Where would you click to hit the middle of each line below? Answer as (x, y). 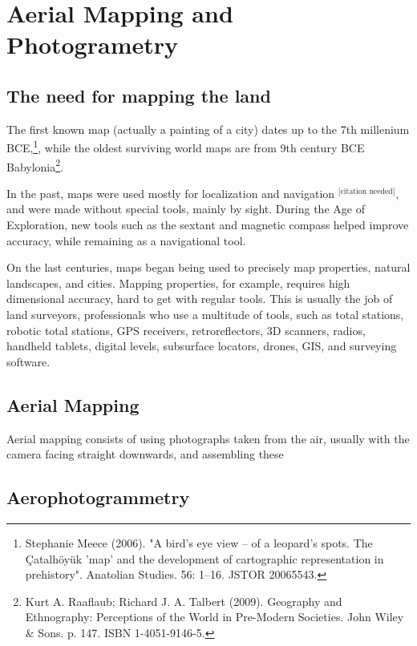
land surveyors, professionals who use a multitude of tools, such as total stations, (205, 315)
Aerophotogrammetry (98, 497)
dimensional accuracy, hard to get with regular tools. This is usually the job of (200, 299)
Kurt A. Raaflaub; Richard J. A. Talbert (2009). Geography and (184, 601)
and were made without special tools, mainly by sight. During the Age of (186, 209)
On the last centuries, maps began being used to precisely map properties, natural (208, 267)
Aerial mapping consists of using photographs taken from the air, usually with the (208, 438)
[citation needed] (366, 191)
